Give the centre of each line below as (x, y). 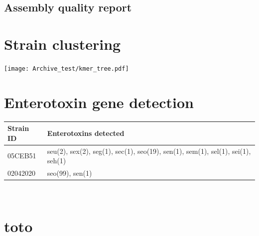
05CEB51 (22, 156)
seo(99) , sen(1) (69, 173)
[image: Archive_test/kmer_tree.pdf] (66, 68)
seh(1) (57, 161)
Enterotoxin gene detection (99, 102)
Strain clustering (63, 44)
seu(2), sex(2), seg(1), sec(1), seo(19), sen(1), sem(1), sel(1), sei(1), (149, 151)
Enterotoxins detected (86, 133)
